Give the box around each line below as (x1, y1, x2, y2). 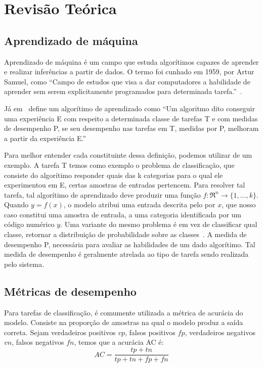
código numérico (4, 219, 55, 230)
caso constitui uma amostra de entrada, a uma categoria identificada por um (4, 209, 241, 219)
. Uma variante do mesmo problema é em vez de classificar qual (60, 219, 257, 230)
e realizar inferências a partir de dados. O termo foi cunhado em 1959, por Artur (4, 66, 254, 77)
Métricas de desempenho (4, 283, 137, 299)
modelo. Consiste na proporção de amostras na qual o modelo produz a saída (4, 317, 243, 328)
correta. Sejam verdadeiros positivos (4, 327, 116, 337)
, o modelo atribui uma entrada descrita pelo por (63, 199, 215, 210)
